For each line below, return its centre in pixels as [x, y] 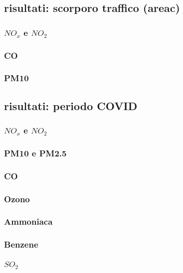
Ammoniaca [28, 221]
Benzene [21, 244]
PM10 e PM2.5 [35, 153]
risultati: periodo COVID [71, 105]
